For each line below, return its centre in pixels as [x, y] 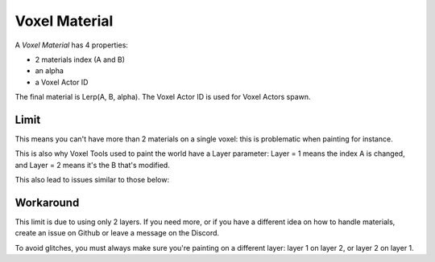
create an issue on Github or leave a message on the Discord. [117, 233]
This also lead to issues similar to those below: [92, 180]
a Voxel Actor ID [62, 82]
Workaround [47, 203]
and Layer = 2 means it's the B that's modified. [93, 165]
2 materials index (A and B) [80, 59]
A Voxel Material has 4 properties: [72, 45]
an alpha [50, 71]
